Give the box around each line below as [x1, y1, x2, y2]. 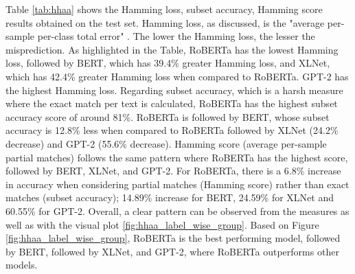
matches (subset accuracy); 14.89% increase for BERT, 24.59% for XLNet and [5, 190, 334, 205]
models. [5, 258, 38, 272]
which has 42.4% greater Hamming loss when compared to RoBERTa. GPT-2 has [5, 69, 349, 83]
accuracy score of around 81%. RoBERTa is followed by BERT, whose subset [5, 109, 330, 124]
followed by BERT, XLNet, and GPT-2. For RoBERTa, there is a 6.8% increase [5, 163, 341, 178]
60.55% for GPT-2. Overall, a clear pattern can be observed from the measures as [5, 203, 350, 218]
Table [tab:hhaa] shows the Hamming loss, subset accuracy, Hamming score [5, 2, 323, 16]
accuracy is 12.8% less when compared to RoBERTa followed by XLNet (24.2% [5, 123, 339, 137]
